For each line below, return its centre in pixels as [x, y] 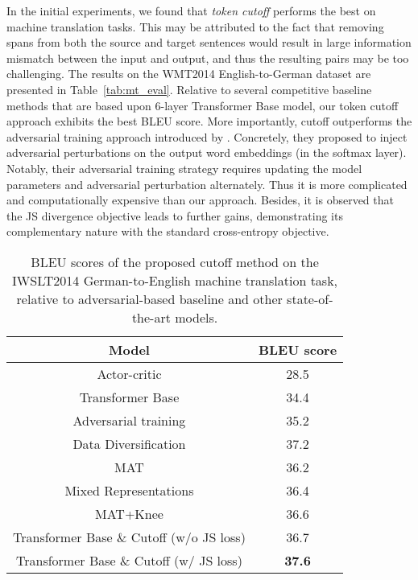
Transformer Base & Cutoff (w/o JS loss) [129, 537]
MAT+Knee [129, 513]
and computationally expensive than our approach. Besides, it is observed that [200, 200]
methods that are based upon [79, 105]
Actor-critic [129, 373]
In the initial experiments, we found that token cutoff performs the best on [191, 10]
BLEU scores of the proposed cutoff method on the [175, 261]
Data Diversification [129, 443]
